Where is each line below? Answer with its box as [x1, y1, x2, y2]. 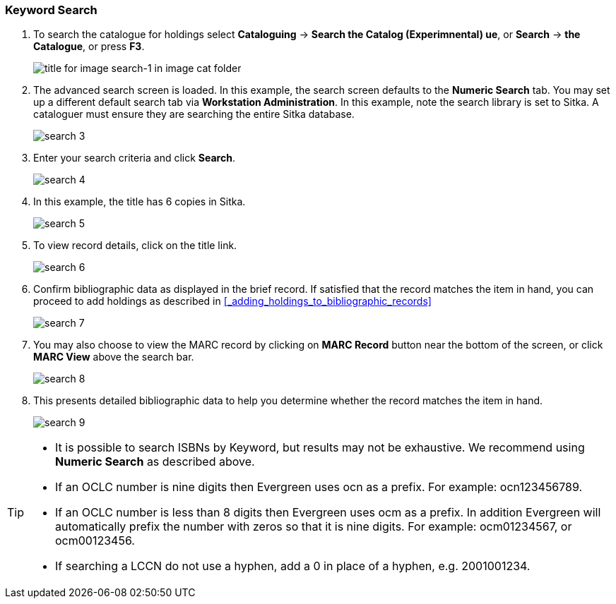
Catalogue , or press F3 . [33, 40, 145, 53]
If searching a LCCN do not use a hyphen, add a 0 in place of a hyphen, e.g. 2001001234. [55, 559, 531, 574]
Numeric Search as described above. [55, 454, 255, 469]
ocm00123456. [55, 533, 135, 548]
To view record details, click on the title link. [33, 239, 237, 252]
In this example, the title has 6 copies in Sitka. [33, 195, 246, 208]
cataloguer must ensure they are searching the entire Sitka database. [33, 108, 355, 121]
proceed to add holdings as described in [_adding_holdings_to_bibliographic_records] [33, 295, 432, 308]
